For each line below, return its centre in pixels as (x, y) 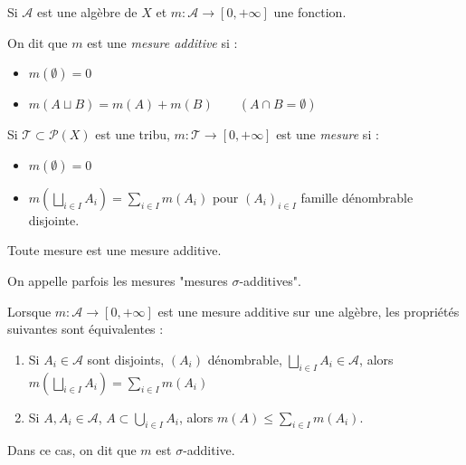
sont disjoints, (126, 359)
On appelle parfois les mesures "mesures (118, 280)
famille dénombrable (357, 197)
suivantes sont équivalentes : (86, 329)
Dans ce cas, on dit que (72, 450)
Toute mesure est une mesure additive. (114, 250)
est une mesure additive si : (162, 42)
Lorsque (29, 311)
